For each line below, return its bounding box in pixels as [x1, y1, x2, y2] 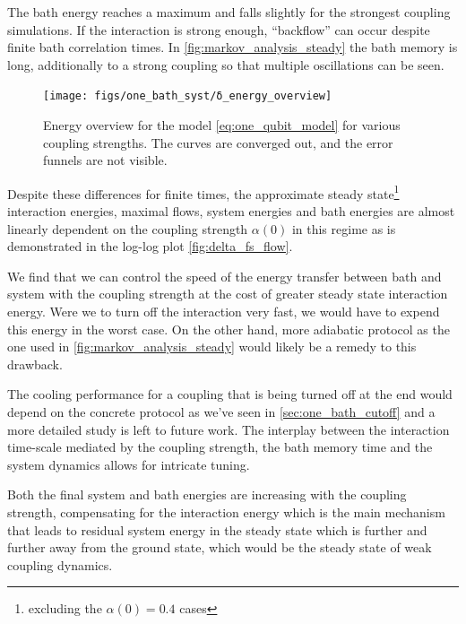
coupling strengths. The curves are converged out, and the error [43, 133, 393, 152]
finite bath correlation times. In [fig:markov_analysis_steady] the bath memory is [7, 38, 458, 56]
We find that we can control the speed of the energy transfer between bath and [7, 266, 442, 285]
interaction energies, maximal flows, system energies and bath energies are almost [7, 202, 455, 221]
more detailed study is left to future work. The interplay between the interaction [7, 420, 450, 438]
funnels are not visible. [43, 151, 168, 169]
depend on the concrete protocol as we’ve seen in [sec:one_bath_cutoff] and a [7, 403, 436, 420]
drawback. [7, 354, 63, 373]
